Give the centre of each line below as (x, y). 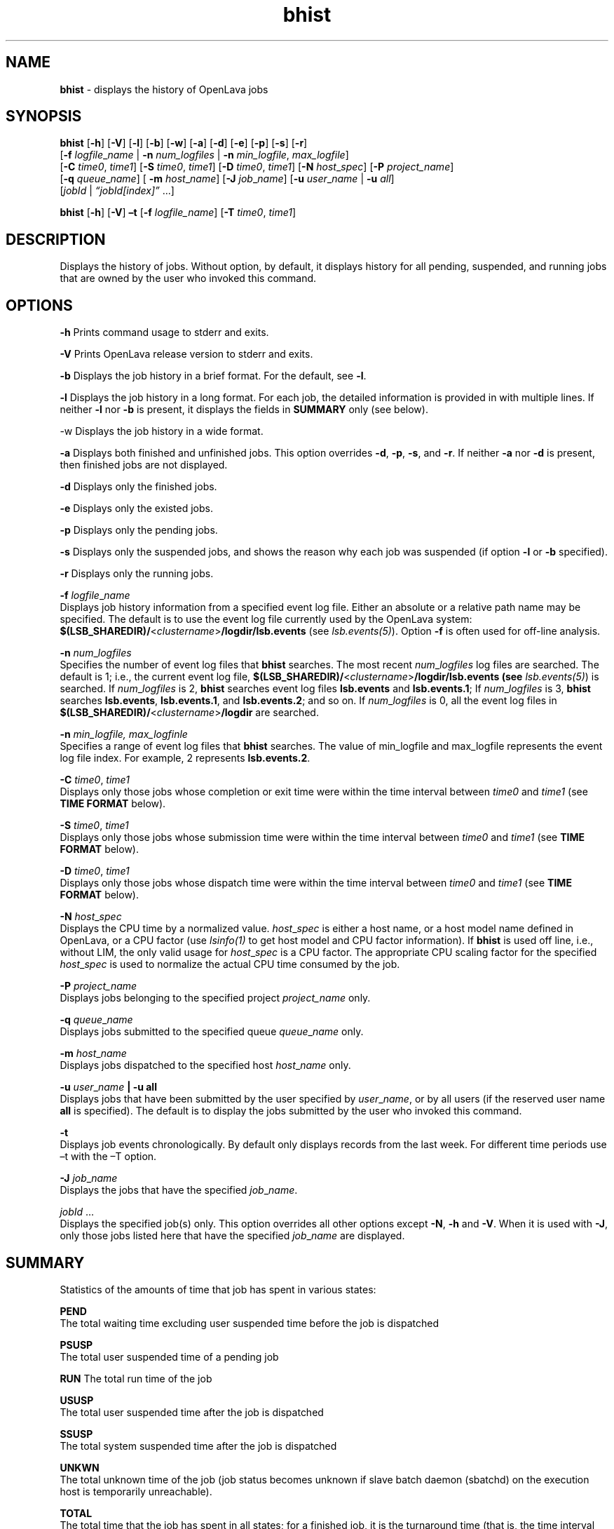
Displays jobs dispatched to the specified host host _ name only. (205, 1065)
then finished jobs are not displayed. (144, 465)
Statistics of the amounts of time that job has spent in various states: (218, 1289)
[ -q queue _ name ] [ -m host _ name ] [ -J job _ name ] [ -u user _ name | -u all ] (227, 179)
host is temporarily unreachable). (136, 1491)
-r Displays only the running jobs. (137, 574)
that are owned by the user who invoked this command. (188, 278)
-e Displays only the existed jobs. (136, 508)
